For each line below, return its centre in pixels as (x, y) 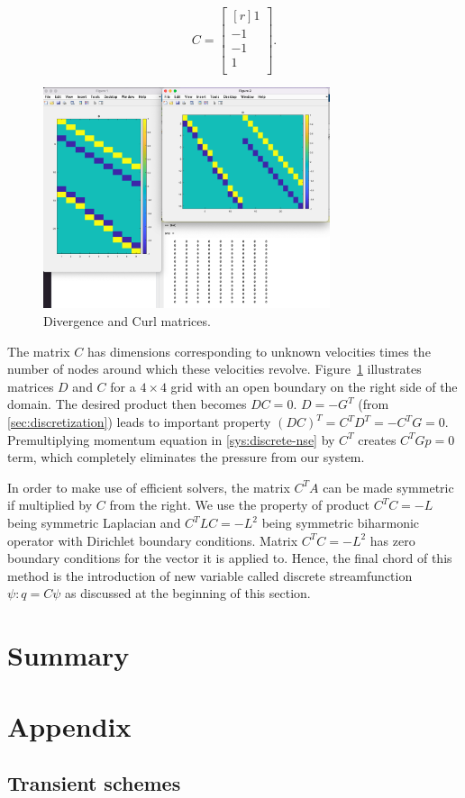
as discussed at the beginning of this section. (188, 593)
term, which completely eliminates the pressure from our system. (186, 457)
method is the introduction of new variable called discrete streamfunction (210, 575)
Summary (68, 655)
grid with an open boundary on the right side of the (314, 386)
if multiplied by (50, 505)
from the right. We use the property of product (239, 505)
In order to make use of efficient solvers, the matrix (149, 487)
